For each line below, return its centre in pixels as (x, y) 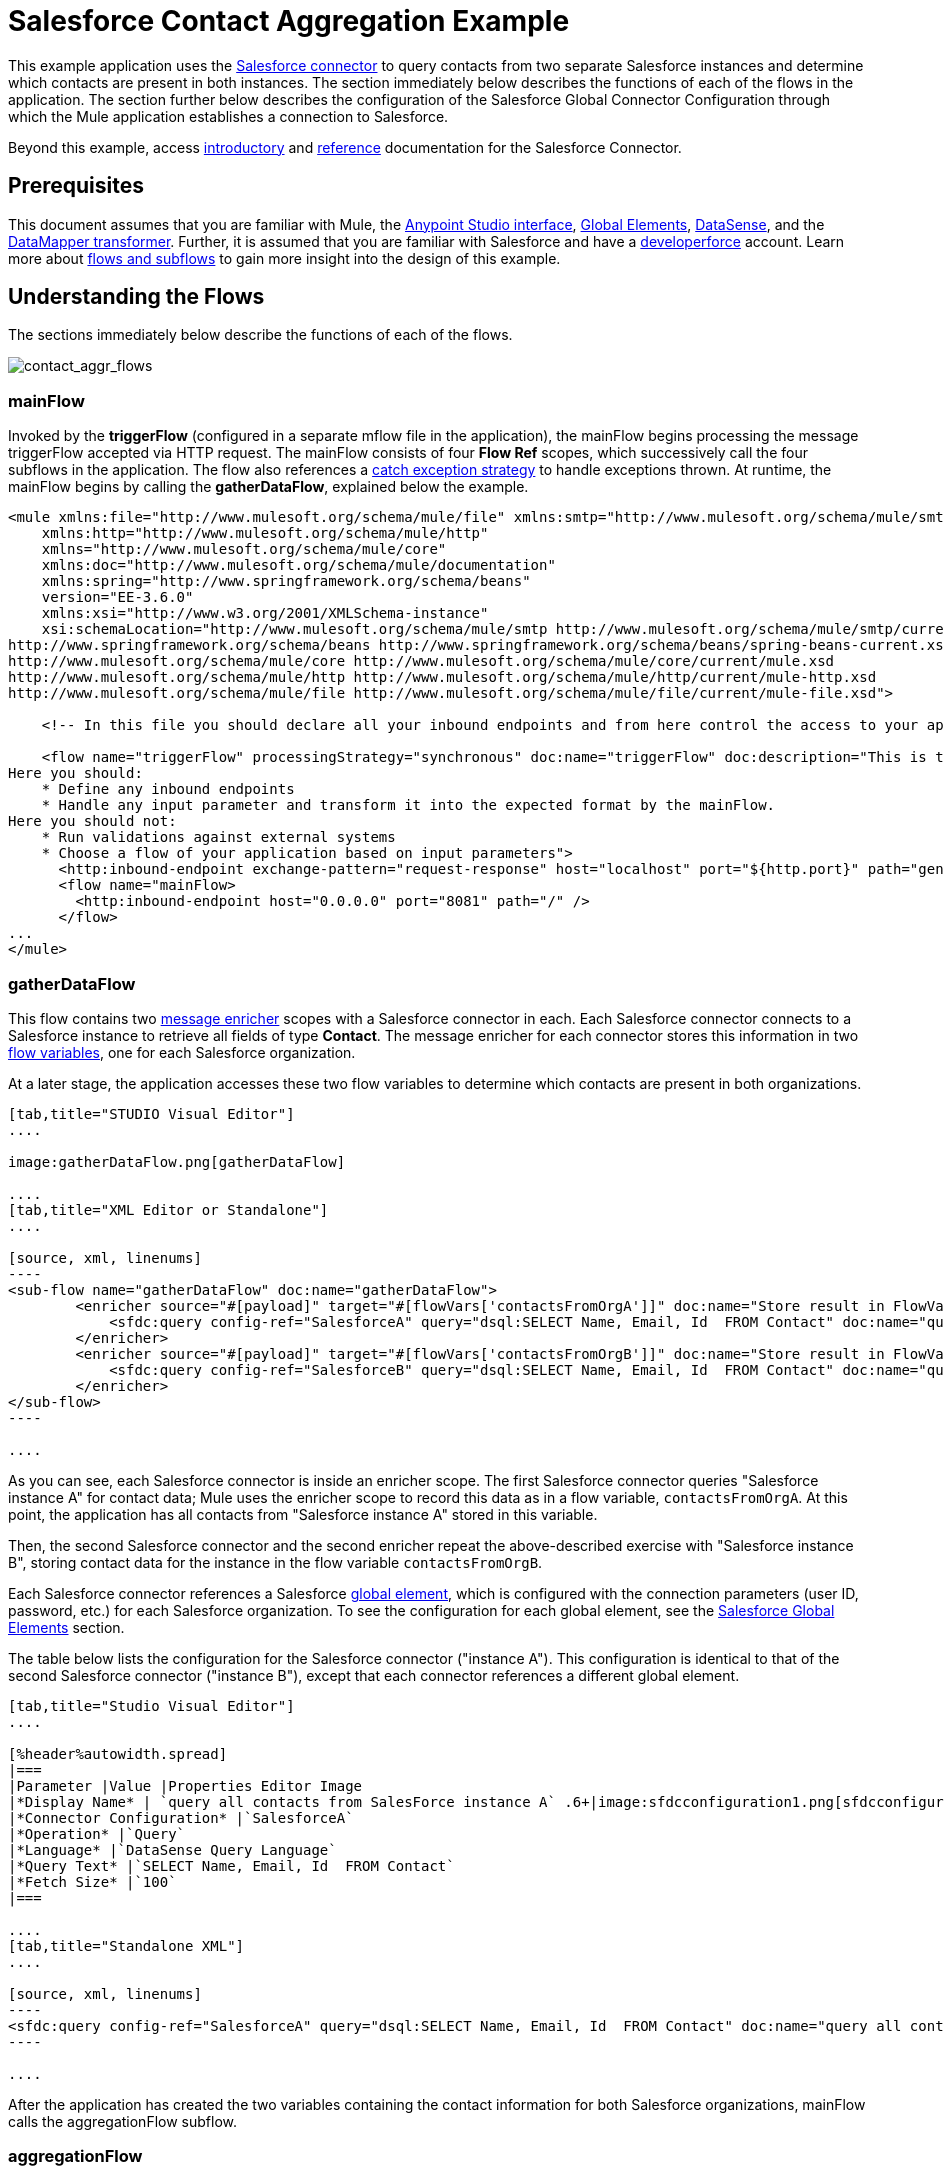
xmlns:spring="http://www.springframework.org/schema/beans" (286, 581)
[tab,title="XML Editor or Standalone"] (168, 1209)
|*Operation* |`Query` (97, 1833)
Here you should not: (92, 821)
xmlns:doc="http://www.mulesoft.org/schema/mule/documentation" (298, 565)
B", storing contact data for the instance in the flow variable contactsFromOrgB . (275, 1562)
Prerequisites (76, 186)
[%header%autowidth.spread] (118, 1753)
